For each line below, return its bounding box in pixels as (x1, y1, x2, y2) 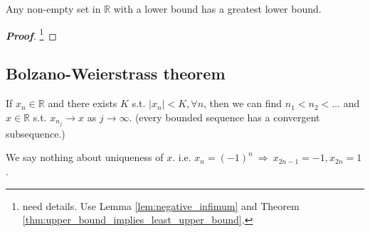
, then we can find (203, 96, 282, 111)
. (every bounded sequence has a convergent (129, 109, 320, 124)
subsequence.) (6, 126, 65, 140)
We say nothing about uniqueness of (6, 150, 164, 165)
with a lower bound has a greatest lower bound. (113, 1, 322, 16)
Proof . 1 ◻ (6, 26, 57, 43)
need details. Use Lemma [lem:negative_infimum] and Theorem (22, 198, 300, 213)
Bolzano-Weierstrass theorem (6, 62, 226, 84)
